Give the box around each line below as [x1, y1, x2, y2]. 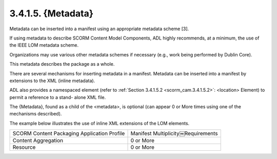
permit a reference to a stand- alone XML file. [9, 94, 106, 100]
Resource [12, 144, 36, 151]
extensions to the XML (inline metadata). [9, 77, 95, 84]
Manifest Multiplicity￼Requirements [130, 130, 218, 137]
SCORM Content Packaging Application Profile [12, 130, 125, 137]
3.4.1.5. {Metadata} [9, 8, 94, 19]
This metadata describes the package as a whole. [9, 61, 115, 67]
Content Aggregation [12, 137, 64, 144]
